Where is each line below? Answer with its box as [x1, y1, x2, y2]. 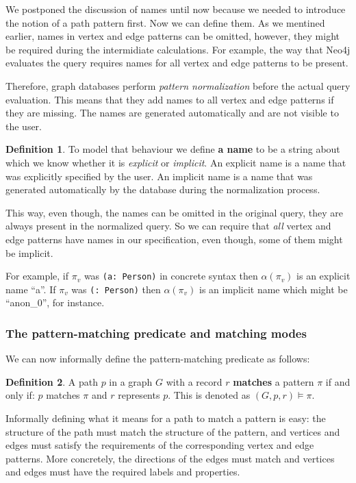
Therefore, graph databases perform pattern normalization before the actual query [5, 78, 351, 92]
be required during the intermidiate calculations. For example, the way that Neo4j [5, 42, 351, 56]
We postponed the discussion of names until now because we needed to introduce [5, 2, 346, 16]
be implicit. [5, 245, 53, 260]
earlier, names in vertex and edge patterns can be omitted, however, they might [5, 29, 340, 43]
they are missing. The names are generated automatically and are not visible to [5, 106, 339, 120]
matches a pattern [233, 374, 314, 388]
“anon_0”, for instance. [5, 295, 105, 310]
